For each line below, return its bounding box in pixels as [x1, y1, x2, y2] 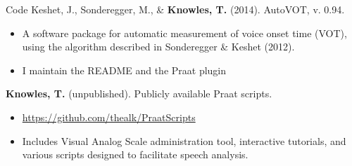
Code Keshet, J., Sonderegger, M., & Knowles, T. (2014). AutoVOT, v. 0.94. [6, 2, 345, 16]
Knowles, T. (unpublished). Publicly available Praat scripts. [6, 86, 272, 101]
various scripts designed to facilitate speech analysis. [22, 147, 249, 162]
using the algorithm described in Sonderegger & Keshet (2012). [22, 39, 295, 54]
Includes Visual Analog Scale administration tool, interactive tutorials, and [22, 133, 346, 148]
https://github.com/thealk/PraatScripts [22, 109, 196, 124]
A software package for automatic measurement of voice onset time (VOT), [22, 25, 347, 40]
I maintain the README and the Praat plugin [22, 62, 227, 77]
